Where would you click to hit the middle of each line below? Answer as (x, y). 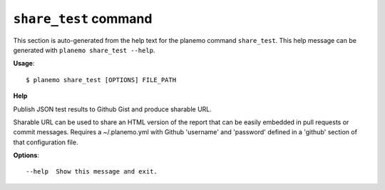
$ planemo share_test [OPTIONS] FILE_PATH (101, 80)
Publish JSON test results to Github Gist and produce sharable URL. (112, 109)
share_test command (83, 19)
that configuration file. (46, 142)
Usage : (24, 64)
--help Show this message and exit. (92, 172)
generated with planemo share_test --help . (84, 50)
